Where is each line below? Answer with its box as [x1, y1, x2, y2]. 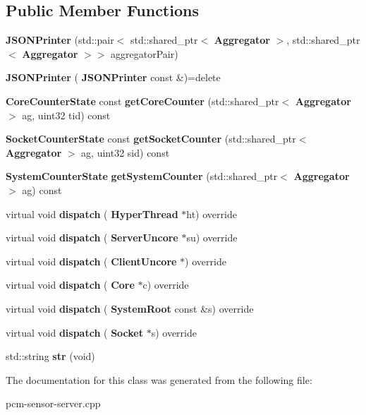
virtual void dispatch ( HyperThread [6, 206, 178, 221]
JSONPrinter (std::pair [6, 32, 114, 47]
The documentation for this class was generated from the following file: [6, 372, 312, 387]
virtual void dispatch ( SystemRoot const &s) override [6, 301, 254, 315]
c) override [142, 277, 189, 292]
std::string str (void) [6, 349, 95, 363]
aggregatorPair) [111, 46, 178, 61]
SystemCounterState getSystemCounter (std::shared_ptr [6, 169, 278, 184]
